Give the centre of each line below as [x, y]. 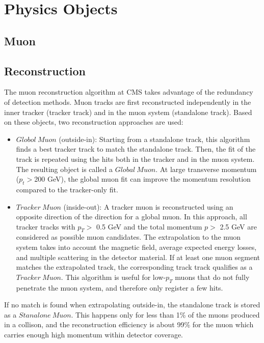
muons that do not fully [212, 277]
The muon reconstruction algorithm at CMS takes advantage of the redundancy [129, 92]
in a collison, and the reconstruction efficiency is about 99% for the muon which [129, 324]
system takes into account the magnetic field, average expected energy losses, [136, 247]
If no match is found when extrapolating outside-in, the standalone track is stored [132, 305]
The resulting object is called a [64, 169]
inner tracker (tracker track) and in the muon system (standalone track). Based [128, 112]
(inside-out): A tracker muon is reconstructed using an [148, 206]
